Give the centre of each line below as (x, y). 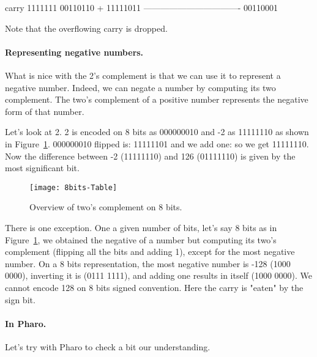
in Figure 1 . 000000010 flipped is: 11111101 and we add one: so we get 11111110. (157, 143)
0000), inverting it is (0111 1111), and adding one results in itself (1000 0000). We (159, 275)
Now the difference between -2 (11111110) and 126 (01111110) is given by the (150, 156)
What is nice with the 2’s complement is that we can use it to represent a (143, 75)
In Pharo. (26, 323)
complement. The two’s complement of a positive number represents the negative (157, 99)
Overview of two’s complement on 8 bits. (106, 207)
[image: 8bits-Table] (73, 187)
